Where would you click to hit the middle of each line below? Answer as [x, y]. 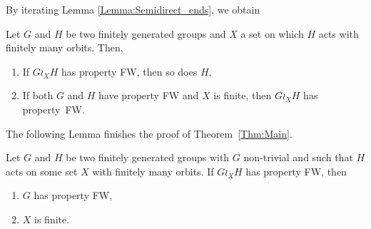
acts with [339, 33]
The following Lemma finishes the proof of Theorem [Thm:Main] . [149, 133]
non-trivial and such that [298, 157]
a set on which [272, 33]
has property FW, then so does [129, 71]
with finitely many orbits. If [153, 171]
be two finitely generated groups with [148, 157]
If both [38, 95]
